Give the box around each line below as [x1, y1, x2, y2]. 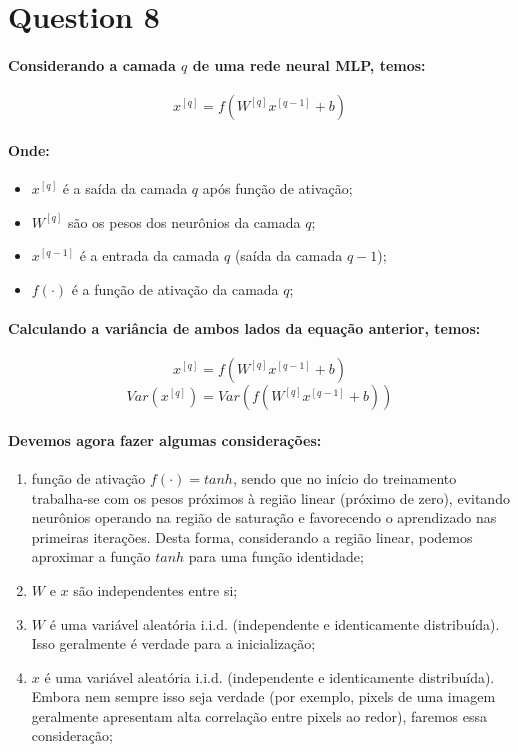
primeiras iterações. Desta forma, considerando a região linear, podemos [31, 526, 473, 547]
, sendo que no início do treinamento [232, 467, 457, 488]
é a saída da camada [62, 177, 188, 198]
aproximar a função [31, 546, 151, 567]
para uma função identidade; [188, 546, 364, 567]
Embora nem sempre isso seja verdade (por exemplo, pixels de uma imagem [31, 686, 496, 707]
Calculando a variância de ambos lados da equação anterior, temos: [8, 317, 481, 338]
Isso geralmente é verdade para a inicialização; [31, 633, 316, 654]
